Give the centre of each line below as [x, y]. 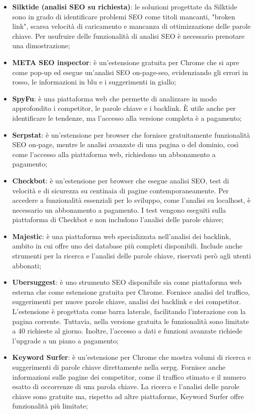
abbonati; [27, 265]
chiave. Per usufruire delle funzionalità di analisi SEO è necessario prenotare [128, 36]
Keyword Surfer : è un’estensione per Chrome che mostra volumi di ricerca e [131, 357]
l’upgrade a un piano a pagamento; [65, 340]
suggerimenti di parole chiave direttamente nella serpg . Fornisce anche [119, 367]
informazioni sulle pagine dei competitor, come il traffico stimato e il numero [129, 376]
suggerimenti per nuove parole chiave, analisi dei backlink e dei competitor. [127, 301]
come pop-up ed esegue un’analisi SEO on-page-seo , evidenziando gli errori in [130, 72]
